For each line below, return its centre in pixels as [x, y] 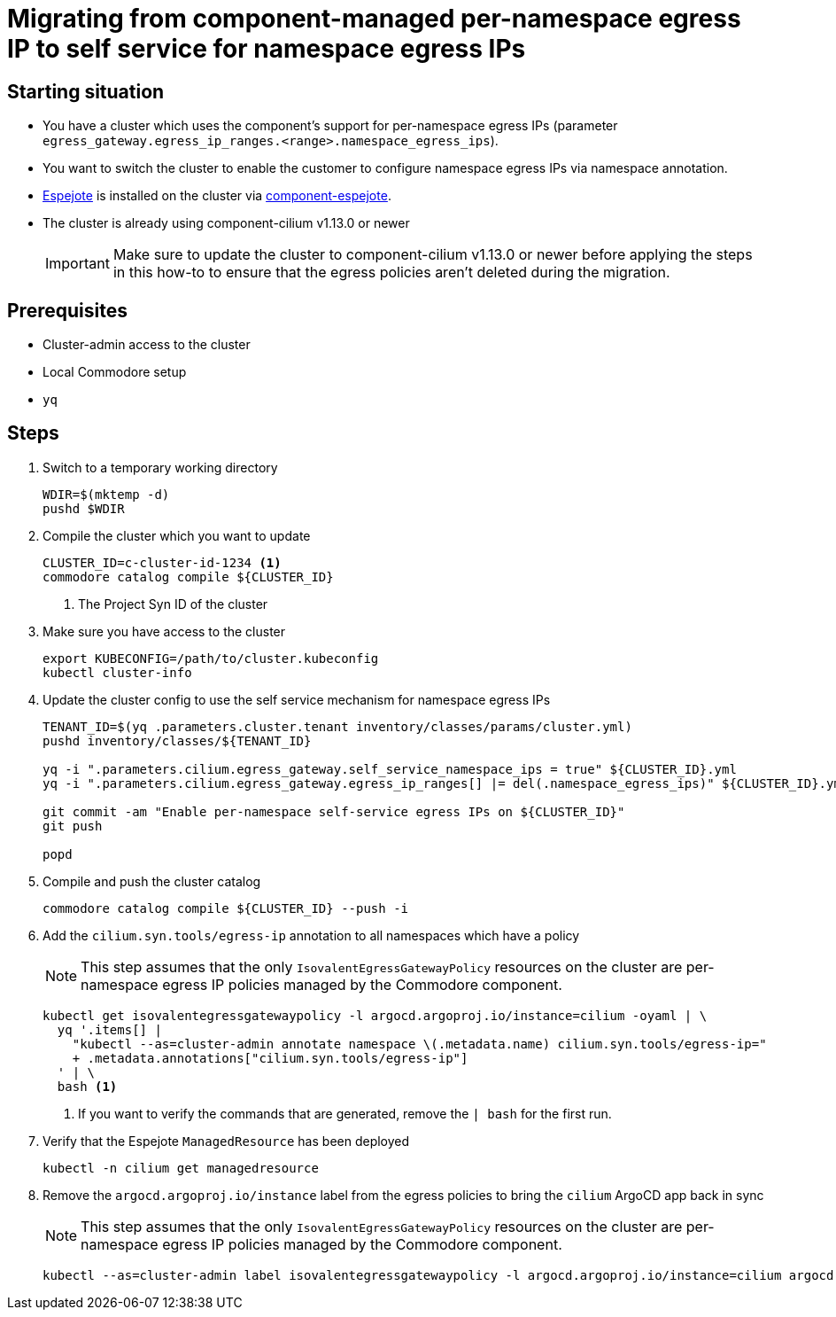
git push [73, 826]
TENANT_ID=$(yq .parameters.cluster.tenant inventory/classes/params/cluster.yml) [337, 726]
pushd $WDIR [84, 508]
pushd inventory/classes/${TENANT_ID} [177, 740]
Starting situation [86, 91]
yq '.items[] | [109, 1029]
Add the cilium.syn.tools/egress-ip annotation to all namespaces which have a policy [311, 935]
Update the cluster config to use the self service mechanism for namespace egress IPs [297, 699]
